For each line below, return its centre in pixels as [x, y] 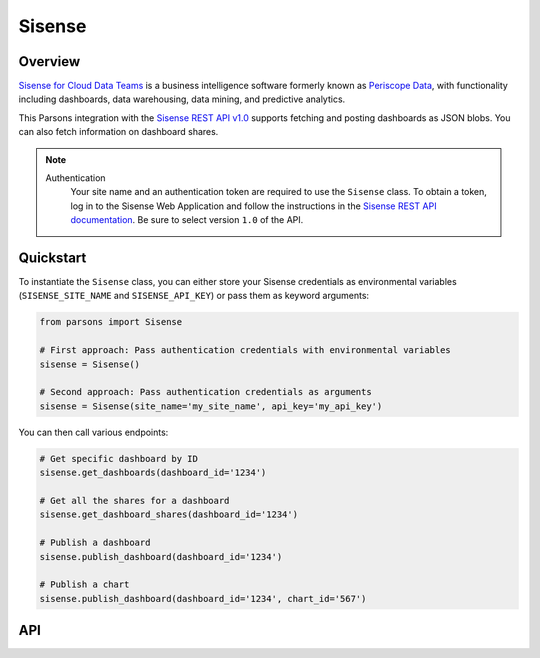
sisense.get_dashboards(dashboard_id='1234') [153, 473]
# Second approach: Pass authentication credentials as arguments [205, 392]
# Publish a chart [84, 584]
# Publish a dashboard [95, 543]
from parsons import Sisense [111, 322]
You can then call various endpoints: [93, 432]
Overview [49, 61]
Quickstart [52, 258]
